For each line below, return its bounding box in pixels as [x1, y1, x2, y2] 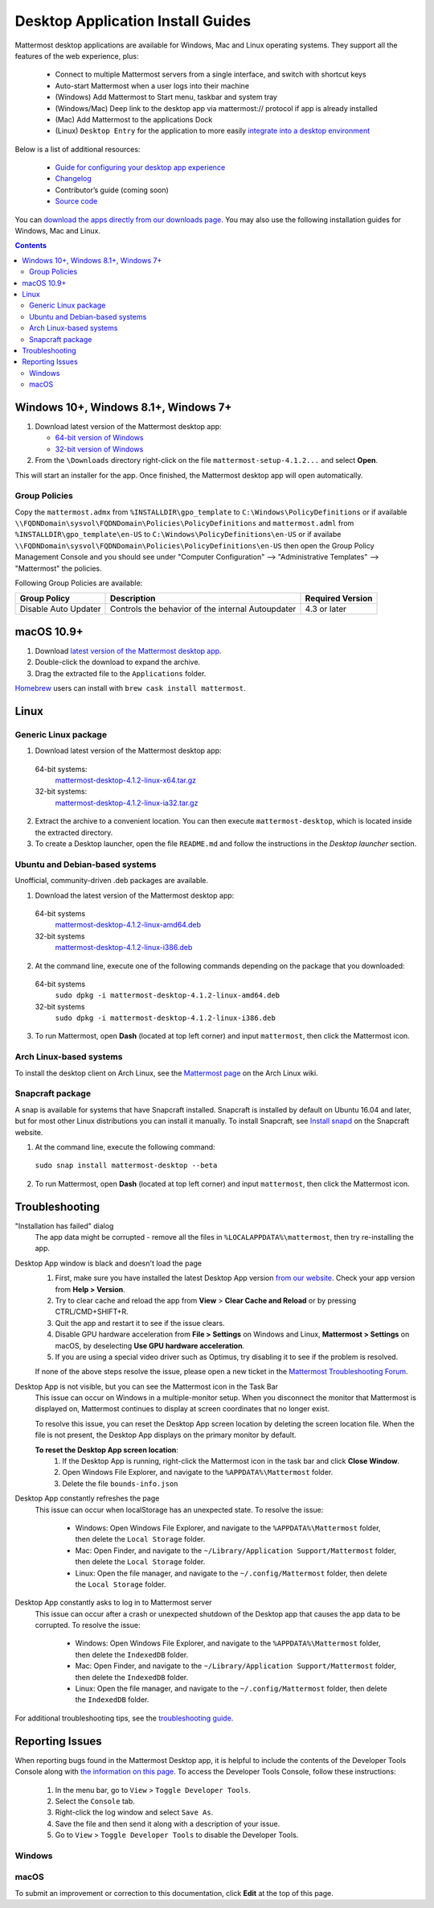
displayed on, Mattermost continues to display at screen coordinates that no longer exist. [35, 1404, 330, 1414]
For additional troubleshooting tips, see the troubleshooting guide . [14, 1713, 234, 1723]
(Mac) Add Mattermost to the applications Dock [55, 114, 213, 124]
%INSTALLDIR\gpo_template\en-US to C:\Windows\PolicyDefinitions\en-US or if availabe [14, 530, 342, 539]
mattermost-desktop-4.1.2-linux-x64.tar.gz [55, 775, 197, 785]
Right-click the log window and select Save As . [55, 1807, 214, 1817]
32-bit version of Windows [55, 444, 144, 454]
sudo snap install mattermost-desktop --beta [35, 1161, 218, 1171]
